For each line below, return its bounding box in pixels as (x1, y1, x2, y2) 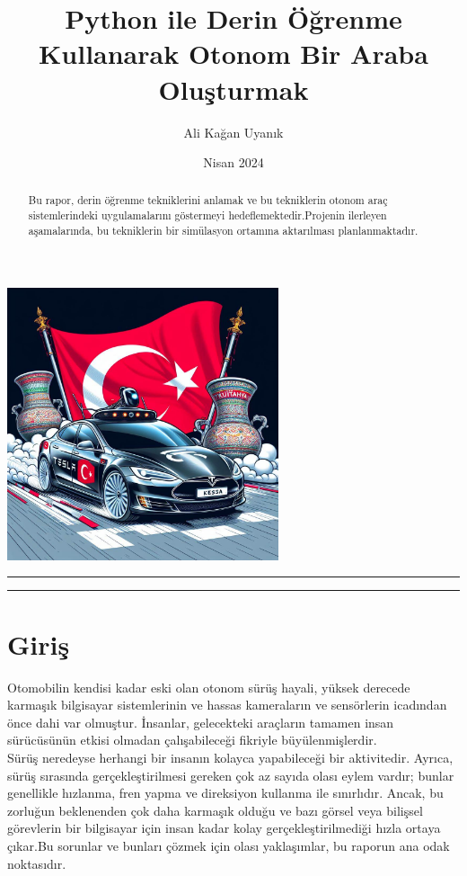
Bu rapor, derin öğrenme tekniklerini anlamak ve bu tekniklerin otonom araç (28, 192, 388, 208)
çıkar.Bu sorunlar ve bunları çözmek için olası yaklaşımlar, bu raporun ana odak (7, 836, 450, 854)
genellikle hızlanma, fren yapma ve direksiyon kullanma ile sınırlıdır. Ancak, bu (7, 783, 444, 802)
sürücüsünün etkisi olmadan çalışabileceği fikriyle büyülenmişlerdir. (7, 730, 377, 749)
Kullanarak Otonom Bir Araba (39, 35, 428, 72)
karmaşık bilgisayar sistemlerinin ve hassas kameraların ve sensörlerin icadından (7, 695, 447, 714)
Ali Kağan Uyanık (183, 122, 284, 141)
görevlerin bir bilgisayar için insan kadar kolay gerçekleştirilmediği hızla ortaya (7, 818, 441, 837)
